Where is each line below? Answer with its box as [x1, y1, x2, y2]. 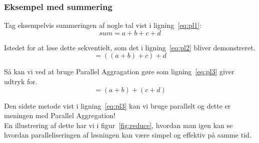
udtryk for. [4, 76, 37, 86]
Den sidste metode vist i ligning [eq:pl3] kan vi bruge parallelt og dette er [4, 100, 231, 111]
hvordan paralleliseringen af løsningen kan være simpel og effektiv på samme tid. [4, 130, 251, 140]
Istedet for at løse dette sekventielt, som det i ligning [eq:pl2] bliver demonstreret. [4, 42, 255, 52]
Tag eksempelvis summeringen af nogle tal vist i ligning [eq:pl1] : [4, 20, 202, 30]
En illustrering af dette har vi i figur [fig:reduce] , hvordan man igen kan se [4, 120, 233, 130]
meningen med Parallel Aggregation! [4, 110, 115, 121]
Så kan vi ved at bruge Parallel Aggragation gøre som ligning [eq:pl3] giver [4, 66, 234, 77]
